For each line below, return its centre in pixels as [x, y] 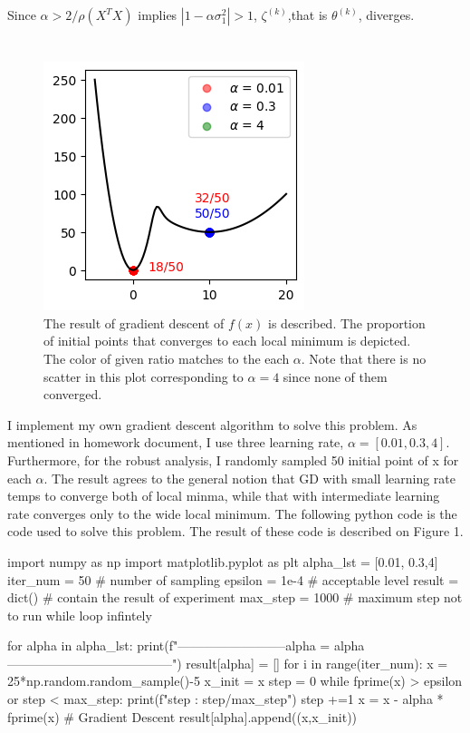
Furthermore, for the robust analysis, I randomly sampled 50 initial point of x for [233, 459]
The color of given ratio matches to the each [167, 358]
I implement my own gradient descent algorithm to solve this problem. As [212, 424]
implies [158, 15]
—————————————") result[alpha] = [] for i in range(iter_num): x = [228, 663]
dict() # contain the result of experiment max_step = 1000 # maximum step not [235, 597]
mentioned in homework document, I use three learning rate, [176, 442]
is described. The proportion [347, 323]
